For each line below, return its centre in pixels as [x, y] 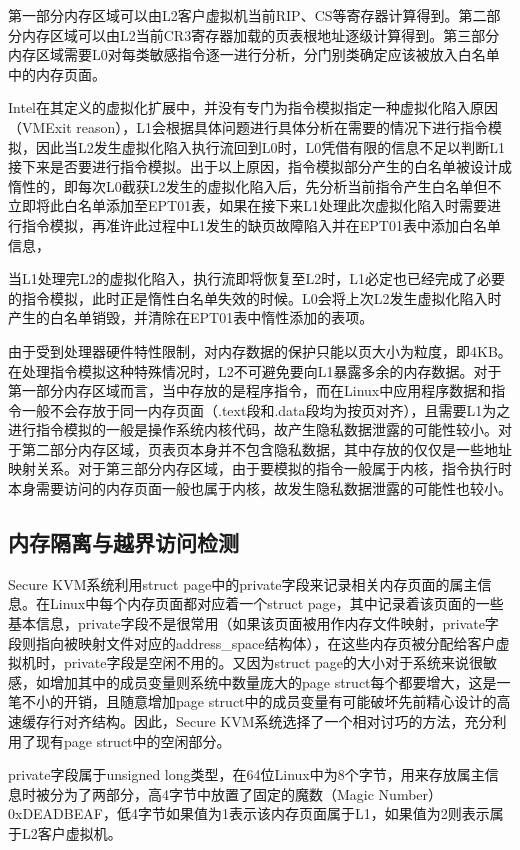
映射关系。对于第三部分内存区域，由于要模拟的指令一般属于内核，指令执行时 [260, 468]
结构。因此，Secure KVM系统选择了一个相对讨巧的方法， [278, 721]
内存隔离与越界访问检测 [123, 542]
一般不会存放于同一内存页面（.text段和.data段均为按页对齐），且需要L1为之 [266, 409]
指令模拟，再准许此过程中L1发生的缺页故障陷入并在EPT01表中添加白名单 [261, 224]
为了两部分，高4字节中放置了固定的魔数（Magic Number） [253, 793]
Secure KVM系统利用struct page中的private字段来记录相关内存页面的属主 [243, 583]
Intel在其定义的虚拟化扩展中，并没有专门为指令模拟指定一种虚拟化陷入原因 [253, 107]
